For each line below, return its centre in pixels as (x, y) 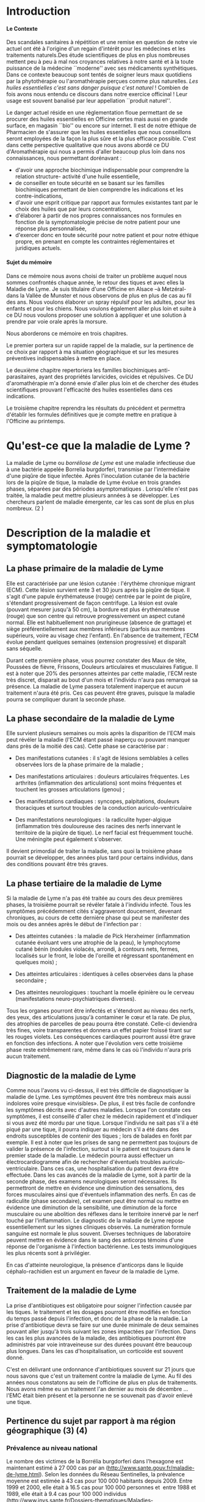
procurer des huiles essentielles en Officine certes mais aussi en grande (97, 119)
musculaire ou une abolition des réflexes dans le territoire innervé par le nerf (103, 1213)
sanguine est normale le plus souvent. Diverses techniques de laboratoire (99, 1233)
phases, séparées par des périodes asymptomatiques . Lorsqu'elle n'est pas (102, 489)
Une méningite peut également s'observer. (69, 839)
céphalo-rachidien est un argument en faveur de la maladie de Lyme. (93, 1271)
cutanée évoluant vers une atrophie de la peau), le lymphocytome (98, 943)
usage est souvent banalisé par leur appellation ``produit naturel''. (89, 101)
